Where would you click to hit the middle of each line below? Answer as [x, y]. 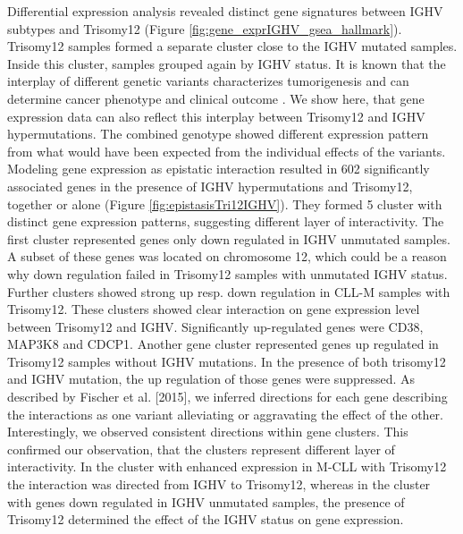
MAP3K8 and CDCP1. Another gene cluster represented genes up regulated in [223, 344]
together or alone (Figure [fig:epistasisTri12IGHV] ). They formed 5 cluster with [225, 203]
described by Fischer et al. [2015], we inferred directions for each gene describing [227, 397]
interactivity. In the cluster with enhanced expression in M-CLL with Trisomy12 [227, 466]
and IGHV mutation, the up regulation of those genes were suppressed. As [211, 379]
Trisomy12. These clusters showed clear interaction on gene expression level [214, 309]
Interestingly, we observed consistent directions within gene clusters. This [208, 432]
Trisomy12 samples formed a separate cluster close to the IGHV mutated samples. [232, 46]
